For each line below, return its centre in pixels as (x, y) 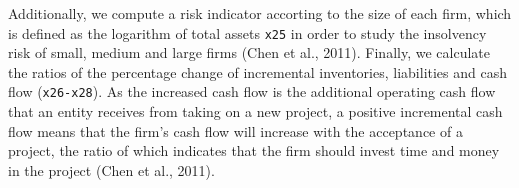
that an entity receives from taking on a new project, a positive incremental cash (255, 111)
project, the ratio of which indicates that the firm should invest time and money (254, 150)
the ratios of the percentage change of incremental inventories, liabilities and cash (257, 71)
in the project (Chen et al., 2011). (111, 169)
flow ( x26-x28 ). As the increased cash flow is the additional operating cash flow (252, 91)
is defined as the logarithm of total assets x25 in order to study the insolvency (247, 32)
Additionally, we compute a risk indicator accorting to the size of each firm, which (260, 13)
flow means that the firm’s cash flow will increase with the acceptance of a (235, 130)
